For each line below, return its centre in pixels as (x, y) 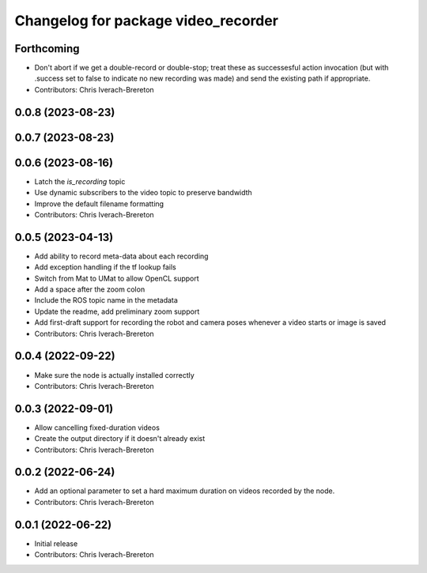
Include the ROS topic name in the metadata (106, 300)
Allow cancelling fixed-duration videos (97, 428)
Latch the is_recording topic (80, 181)
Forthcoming (47, 49)
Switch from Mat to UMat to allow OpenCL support (117, 278)
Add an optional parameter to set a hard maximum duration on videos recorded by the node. (185, 491)
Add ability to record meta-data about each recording (121, 256)
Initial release (56, 543)
